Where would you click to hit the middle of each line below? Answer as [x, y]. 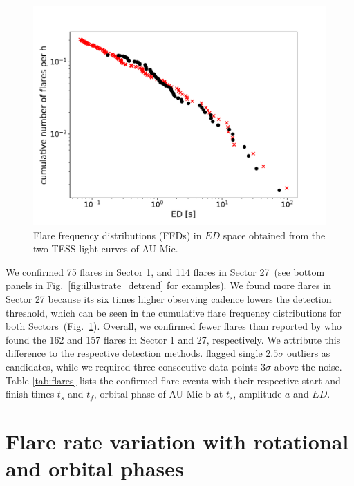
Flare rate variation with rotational [177, 441]
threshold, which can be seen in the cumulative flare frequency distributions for [174, 312]
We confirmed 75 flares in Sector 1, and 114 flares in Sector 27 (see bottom [165, 271]
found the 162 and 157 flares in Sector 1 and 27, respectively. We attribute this [173, 339]
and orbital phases [95, 468]
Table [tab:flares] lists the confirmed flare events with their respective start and [173, 380]
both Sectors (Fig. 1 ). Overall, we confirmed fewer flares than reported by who [174, 326]
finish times [30, 394]
